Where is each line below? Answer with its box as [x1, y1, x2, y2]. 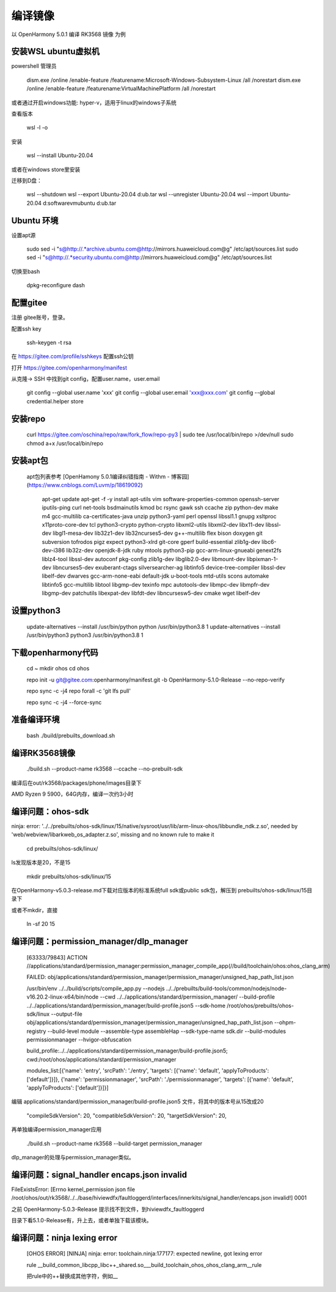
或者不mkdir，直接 [11, 906, 58, 914]
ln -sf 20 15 [26, 920, 55, 928]
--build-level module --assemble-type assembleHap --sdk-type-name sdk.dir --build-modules [47, 1027, 287, 1035]
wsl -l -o [26, 124, 48, 131]
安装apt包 [11, 455, 49, 466]
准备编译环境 [11, 714, 60, 725]
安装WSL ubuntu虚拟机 [11, 46, 100, 57]
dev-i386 [42, 547, 65, 554]
